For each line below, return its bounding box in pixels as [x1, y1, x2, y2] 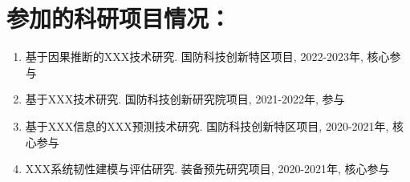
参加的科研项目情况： [6, 2, 232, 34]
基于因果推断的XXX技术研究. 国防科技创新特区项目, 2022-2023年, [25, 48, 363, 65]
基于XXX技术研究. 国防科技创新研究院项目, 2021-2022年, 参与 [25, 91, 345, 107]
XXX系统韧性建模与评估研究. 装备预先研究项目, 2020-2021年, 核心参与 [25, 160, 390, 177]
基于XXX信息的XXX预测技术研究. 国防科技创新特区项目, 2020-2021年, [25, 117, 389, 134]
